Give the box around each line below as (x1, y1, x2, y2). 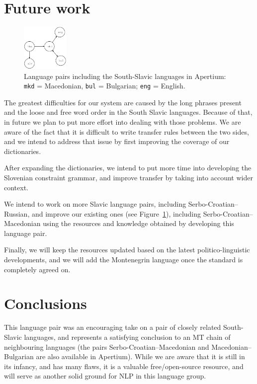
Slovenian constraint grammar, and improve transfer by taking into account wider (4, 172, 253, 182)
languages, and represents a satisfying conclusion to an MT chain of (24, 331, 231, 342)
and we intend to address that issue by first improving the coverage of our (4, 136, 230, 147)
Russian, (4, 208, 30, 219)
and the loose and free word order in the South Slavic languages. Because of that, (4, 107, 253, 117)
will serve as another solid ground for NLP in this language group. (4, 371, 206, 381)
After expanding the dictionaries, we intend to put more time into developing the (4, 162, 252, 173)
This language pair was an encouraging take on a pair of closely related (4, 322, 221, 332)
